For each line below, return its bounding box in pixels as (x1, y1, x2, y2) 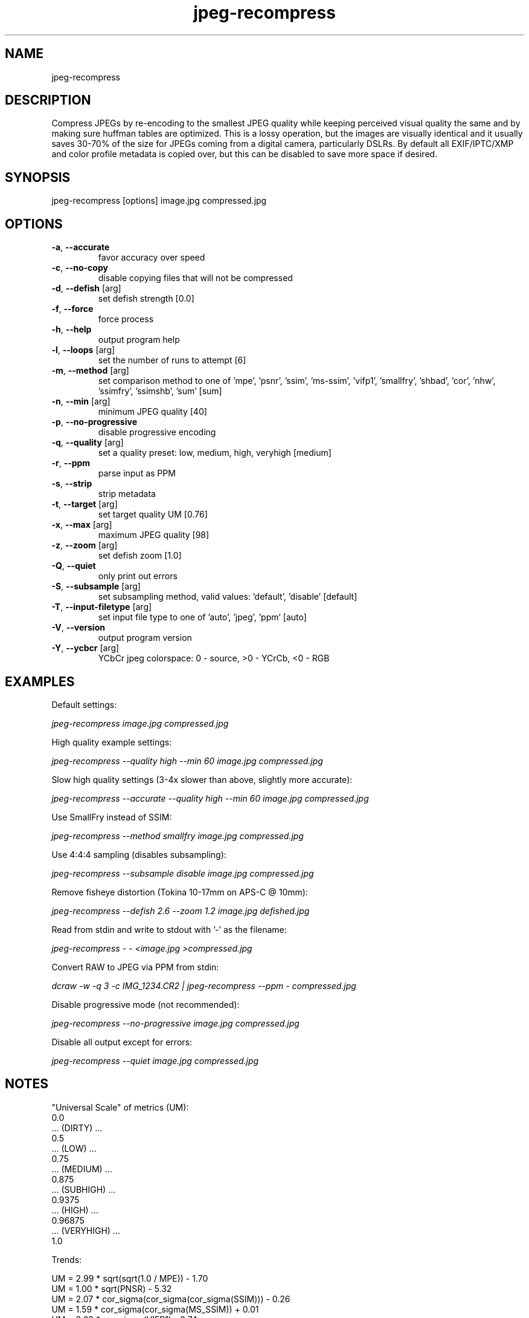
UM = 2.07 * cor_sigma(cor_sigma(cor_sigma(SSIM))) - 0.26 (51, 1293, 290, 1304)
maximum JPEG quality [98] (98, 530, 210, 541)
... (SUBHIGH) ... (51, 1184, 116, 1195)
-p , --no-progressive (51, 417, 137, 427)
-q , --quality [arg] (51, 437, 124, 448)
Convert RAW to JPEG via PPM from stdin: (51, 961, 219, 972)
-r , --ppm (51, 458, 91, 469)
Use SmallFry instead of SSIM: (51, 811, 172, 822)
